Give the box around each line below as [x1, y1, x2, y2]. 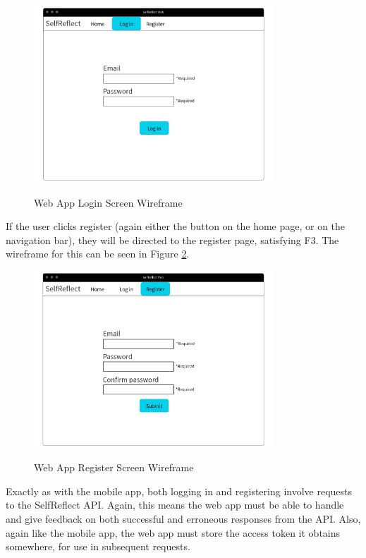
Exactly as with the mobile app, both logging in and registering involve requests [6, 483, 353, 498]
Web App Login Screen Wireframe [34, 195, 183, 210]
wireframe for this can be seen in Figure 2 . [6, 246, 190, 261]
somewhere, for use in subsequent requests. [6, 539, 190, 554]
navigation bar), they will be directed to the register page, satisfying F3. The [6, 232, 339, 247]
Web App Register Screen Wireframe [34, 460, 194, 475]
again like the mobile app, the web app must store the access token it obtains [6, 525, 341, 540]
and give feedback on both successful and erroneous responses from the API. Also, [6, 511, 361, 526]
